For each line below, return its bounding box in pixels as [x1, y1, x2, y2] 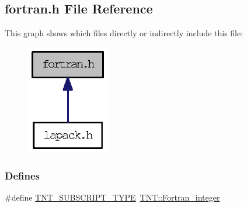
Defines [5, 168, 40, 182]
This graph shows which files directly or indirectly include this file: [5, 27, 243, 39]
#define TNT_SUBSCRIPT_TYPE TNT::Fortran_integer [5, 191, 220, 203]
